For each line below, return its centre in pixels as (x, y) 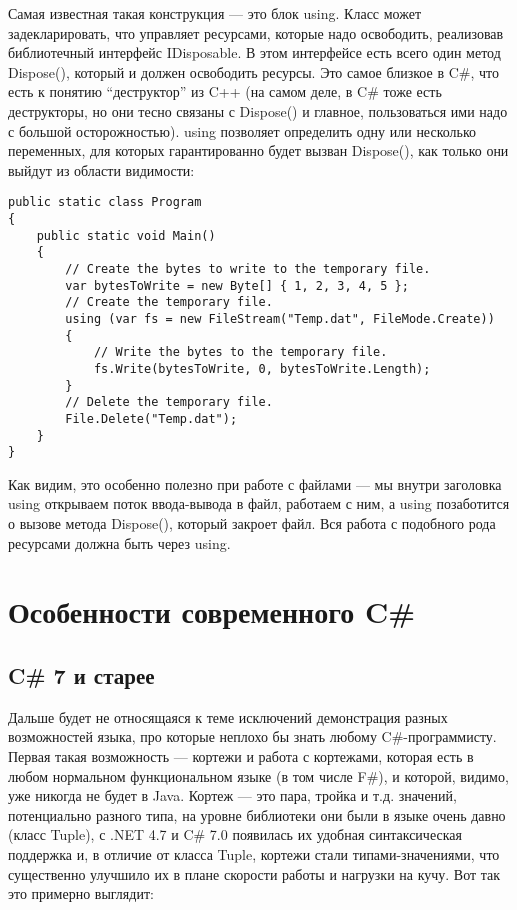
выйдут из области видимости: (101, 169)
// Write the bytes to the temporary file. (240, 352)
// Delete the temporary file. (169, 402)
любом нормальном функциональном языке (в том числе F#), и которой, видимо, (258, 775)
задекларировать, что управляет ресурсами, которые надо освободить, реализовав (256, 32)
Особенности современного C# (212, 611)
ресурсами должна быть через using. (119, 542)
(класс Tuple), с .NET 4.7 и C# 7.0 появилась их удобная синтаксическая (235, 834)
